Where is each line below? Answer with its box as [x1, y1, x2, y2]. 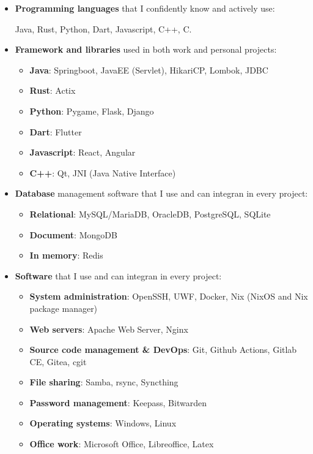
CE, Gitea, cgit [29, 355, 87, 368]
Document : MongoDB [29, 228, 117, 241]
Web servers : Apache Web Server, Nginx [29, 322, 188, 335]
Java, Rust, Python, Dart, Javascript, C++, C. [15, 22, 192, 35]
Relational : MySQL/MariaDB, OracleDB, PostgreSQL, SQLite [29, 207, 271, 220]
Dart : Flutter [29, 125, 82, 138]
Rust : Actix [29, 84, 76, 97]
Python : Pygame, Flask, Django [29, 104, 154, 117]
